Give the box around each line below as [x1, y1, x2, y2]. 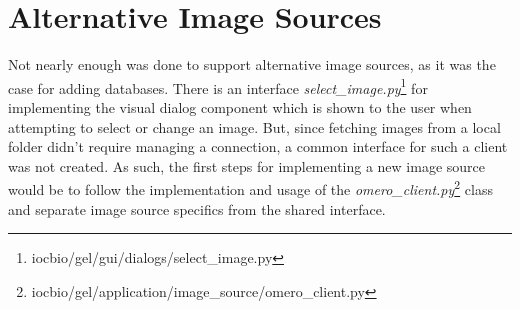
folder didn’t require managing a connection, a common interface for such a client [8, 136, 508, 157]
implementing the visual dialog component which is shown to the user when [8, 96, 472, 117]
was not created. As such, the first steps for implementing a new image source [8, 155, 486, 176]
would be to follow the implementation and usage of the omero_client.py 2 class [8, 176, 493, 199]
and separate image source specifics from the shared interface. [8, 198, 386, 219]
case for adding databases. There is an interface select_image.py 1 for [8, 74, 428, 98]
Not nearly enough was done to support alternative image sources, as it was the [8, 54, 496, 75]
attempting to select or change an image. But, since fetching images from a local [8, 116, 501, 137]
